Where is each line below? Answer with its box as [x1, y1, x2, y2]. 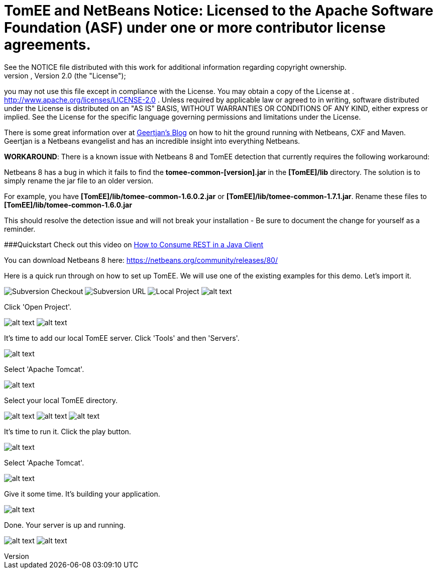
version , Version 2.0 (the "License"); [4, 71, 126, 80]
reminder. [4, 224, 36, 233]
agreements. [4, 36, 91, 53]
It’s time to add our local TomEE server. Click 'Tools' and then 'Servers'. [4, 333, 240, 342]
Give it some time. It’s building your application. [4, 489, 160, 498]
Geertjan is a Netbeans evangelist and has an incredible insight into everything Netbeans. [4, 136, 300, 145]
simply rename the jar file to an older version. [4, 176, 154, 185]
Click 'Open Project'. [4, 302, 72, 311]
